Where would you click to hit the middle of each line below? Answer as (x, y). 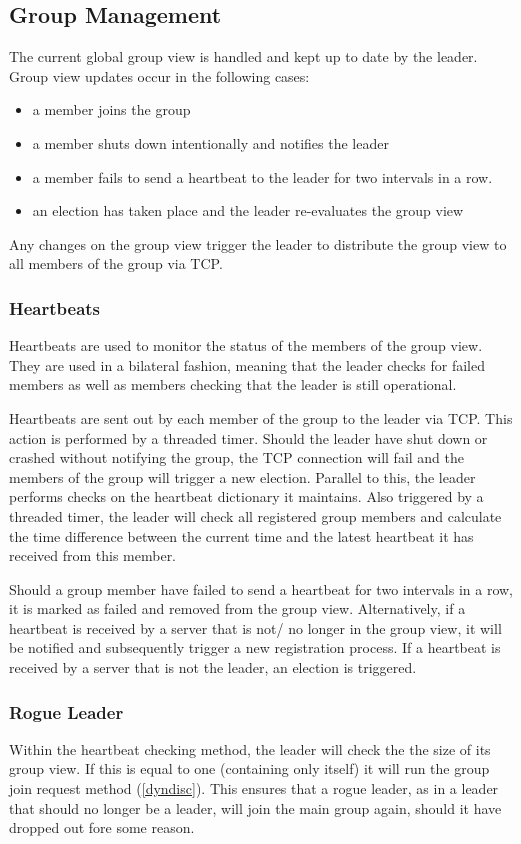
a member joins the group (111, 109)
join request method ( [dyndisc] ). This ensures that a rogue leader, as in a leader (254, 788)
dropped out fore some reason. (102, 827)
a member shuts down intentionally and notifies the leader (210, 142)
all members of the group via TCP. (116, 263)
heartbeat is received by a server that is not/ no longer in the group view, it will (255, 627)
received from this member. (93, 555)
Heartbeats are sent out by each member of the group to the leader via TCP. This (261, 417)
